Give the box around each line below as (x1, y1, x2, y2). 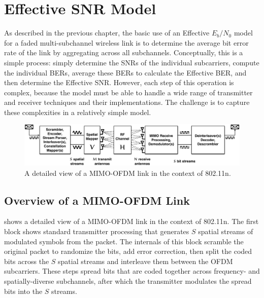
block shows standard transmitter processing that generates (4, 226, 189, 237)
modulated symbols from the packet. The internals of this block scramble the (4, 236, 244, 246)
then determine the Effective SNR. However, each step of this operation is (4, 77, 234, 88)
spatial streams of (198, 226, 253, 237)
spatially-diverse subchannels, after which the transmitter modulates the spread (4, 275, 252, 286)
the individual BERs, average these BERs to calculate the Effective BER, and (4, 67, 247, 78)
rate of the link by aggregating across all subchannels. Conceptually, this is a (4, 47, 243, 58)
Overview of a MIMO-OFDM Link (4, 192, 190, 208)
